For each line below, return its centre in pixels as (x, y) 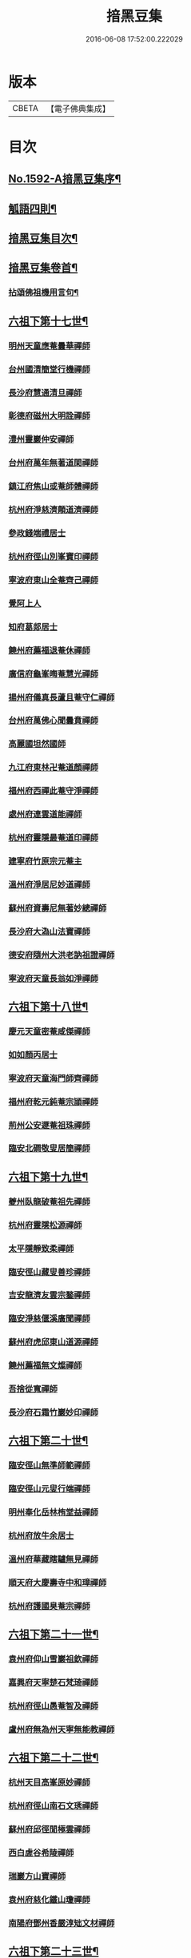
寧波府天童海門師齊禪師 (53, 1078)
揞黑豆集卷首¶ (43, 268)
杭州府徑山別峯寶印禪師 (53, 556)
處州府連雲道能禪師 (45, 814)
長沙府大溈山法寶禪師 (49, 931)
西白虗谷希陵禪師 (41, 1853)
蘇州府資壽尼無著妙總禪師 (58, 908)
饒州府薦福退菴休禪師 (49, 650)
